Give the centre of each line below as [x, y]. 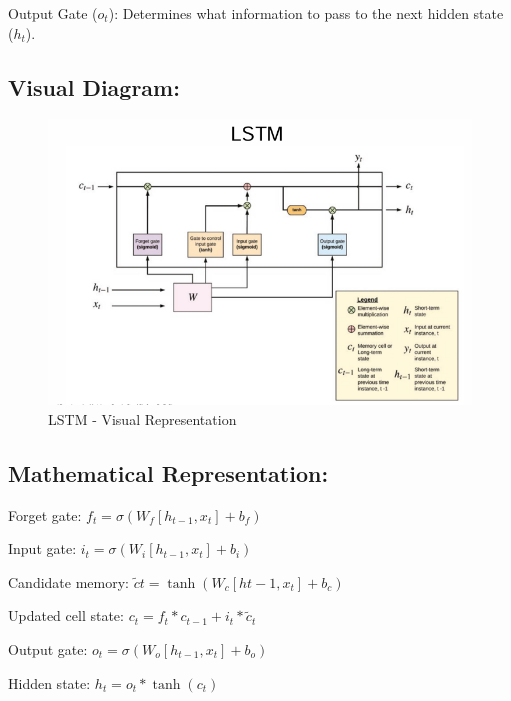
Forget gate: [45, 514]
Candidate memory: [68, 581]
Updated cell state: [66, 615]
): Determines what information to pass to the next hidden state [306, 13]
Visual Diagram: [94, 86]
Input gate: [42, 548]
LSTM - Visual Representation [142, 418]
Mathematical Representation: [168, 472]
